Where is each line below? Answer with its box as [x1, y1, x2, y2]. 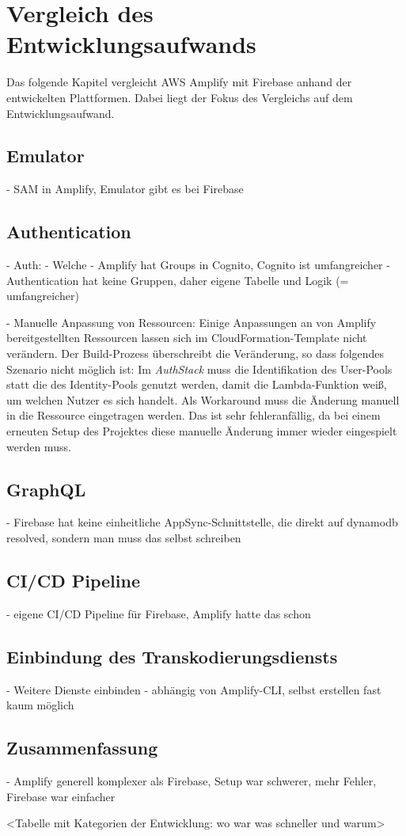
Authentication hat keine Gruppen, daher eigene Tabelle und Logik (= [6, 272, 349, 288]
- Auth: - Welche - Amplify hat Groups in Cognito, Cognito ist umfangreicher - [6, 256, 390, 273]
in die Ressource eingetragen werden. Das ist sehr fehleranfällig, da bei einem [6, 407, 381, 424]
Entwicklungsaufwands [6, 28, 256, 60]
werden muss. [6, 438, 71, 454]
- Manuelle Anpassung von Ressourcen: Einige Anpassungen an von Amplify [6, 313, 377, 330]
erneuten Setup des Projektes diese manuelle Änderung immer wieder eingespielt [6, 423, 397, 439]
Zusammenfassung [6, 735, 158, 760]
